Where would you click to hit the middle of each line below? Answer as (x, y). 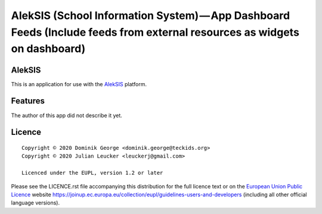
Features (28, 101)
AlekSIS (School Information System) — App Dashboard (151, 15)
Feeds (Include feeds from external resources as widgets (155, 32)
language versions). (35, 203)
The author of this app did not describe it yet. (66, 115)
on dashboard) (48, 49)
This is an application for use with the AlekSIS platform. (79, 84)
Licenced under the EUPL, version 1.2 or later (92, 173)
